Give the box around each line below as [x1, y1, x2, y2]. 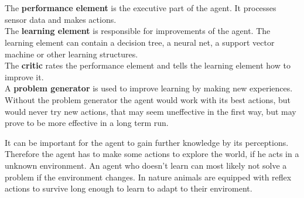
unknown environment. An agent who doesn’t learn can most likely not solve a [5, 159, 287, 171]
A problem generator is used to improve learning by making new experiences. [5, 82, 293, 94]
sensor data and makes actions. [5, 13, 117, 25]
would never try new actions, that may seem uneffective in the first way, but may [5, 105, 296, 117]
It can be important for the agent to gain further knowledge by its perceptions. [5, 136, 289, 148]
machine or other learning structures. [5, 47, 138, 60]
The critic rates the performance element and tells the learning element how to [5, 59, 291, 71]
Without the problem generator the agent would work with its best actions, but [5, 93, 291, 105]
